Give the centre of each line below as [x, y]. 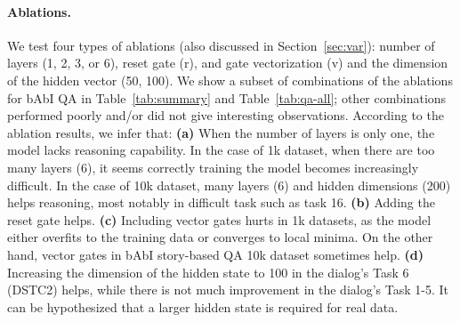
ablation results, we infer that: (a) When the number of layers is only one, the [221, 132]
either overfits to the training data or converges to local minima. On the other [220, 237]
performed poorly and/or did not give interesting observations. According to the [226, 115]
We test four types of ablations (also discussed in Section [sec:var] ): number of [221, 45]
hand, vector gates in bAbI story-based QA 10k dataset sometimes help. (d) [216, 254]
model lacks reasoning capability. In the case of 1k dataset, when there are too [221, 150]
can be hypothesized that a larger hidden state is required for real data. [203, 306]
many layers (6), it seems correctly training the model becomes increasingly [213, 167]
